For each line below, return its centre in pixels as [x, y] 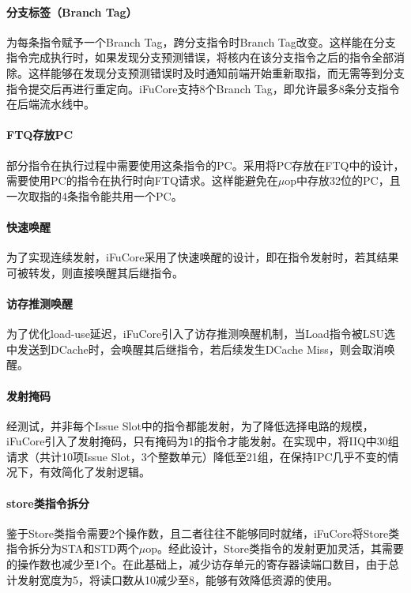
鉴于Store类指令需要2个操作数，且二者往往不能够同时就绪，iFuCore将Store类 [203, 533]
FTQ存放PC [40, 135]
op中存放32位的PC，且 [343, 180]
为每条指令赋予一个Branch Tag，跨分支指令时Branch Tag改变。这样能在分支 [201, 41]
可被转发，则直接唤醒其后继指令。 [95, 272]
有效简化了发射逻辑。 [94, 472]
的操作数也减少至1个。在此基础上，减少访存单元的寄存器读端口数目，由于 [197, 564]
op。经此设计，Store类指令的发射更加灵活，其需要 [275, 548]
